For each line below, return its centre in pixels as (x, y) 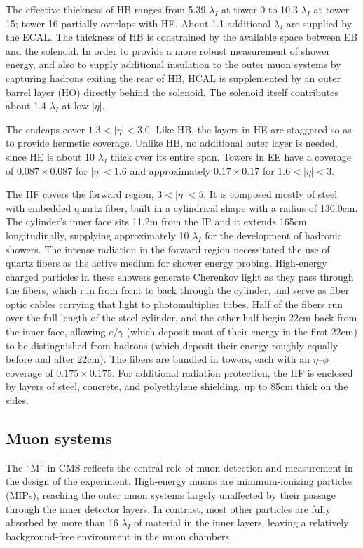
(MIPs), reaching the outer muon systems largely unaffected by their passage (171, 495)
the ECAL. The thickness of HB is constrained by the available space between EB (182, 37)
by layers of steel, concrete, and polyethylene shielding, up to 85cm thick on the (177, 386)
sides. (17, 400)
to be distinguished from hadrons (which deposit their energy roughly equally (172, 345)
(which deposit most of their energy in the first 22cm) (242, 332)
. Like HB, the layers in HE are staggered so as (251, 129)
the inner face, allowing (56, 332)
